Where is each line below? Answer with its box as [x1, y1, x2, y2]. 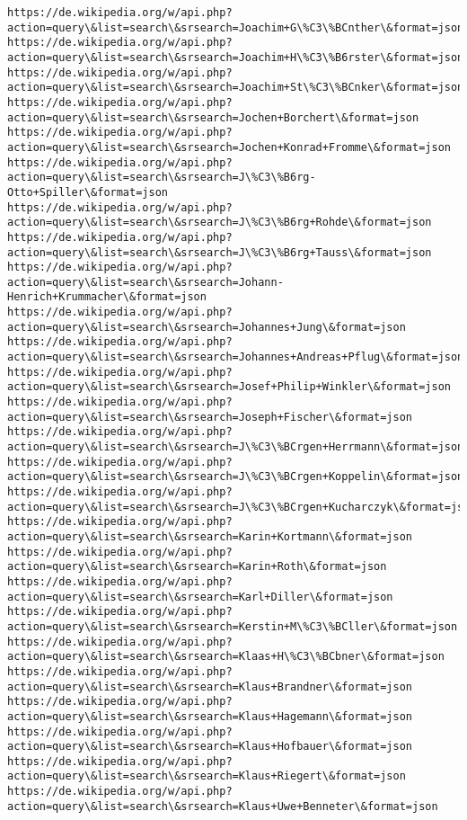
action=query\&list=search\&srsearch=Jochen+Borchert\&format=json [7, 111, 419, 124]
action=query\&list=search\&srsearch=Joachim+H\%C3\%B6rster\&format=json [7, 50, 464, 64]
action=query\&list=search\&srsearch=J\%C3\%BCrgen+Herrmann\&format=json [7, 441, 464, 454]
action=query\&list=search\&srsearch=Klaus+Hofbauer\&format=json [7, 740, 413, 753]
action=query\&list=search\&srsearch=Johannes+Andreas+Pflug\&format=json [7, 351, 464, 364]
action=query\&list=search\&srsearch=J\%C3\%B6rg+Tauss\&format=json [7, 245, 432, 259]
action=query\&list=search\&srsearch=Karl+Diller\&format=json [7, 590, 393, 603]
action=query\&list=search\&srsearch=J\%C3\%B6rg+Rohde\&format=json [7, 216, 432, 229]
